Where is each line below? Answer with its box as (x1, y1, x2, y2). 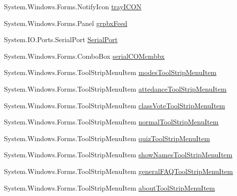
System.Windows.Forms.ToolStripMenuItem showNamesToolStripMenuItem (4, 149, 233, 160)
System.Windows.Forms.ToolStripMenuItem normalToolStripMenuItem (4, 117, 219, 127)
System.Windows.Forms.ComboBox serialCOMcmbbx (4, 50, 165, 61)
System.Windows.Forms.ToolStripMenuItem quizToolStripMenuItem (4, 133, 210, 143)
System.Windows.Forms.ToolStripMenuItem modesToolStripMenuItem (4, 67, 217, 77)
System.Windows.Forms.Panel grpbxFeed (4, 18, 128, 28)
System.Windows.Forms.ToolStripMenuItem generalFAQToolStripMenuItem (4, 166, 233, 176)
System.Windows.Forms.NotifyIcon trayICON (4, 1, 142, 11)
